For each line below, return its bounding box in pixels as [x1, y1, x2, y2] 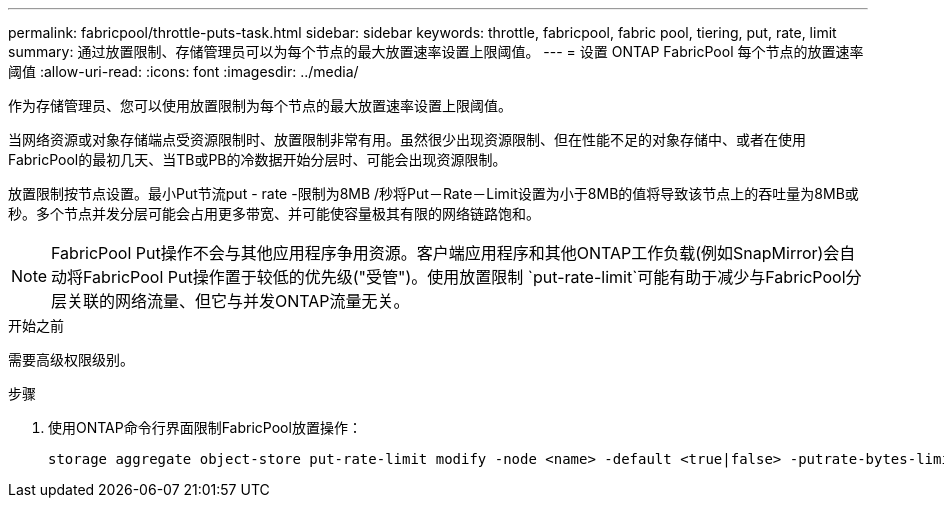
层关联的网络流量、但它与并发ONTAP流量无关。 [51, 291, 410, 311]
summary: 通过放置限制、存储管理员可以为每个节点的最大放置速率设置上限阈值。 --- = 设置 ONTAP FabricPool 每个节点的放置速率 [8, 43, 864, 60]
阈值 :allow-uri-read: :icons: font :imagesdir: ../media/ [8, 63, 359, 80]
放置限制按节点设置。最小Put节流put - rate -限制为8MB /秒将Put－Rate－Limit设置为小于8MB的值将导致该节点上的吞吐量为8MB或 [8, 185, 859, 202]
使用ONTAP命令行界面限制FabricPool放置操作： [48, 419, 362, 436]
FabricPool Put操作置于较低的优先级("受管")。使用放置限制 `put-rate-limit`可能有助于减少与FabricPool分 [83, 267, 862, 287]
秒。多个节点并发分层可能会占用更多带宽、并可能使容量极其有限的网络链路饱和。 [8, 205, 540, 222]
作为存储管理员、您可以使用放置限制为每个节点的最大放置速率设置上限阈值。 [8, 97, 512, 114]
